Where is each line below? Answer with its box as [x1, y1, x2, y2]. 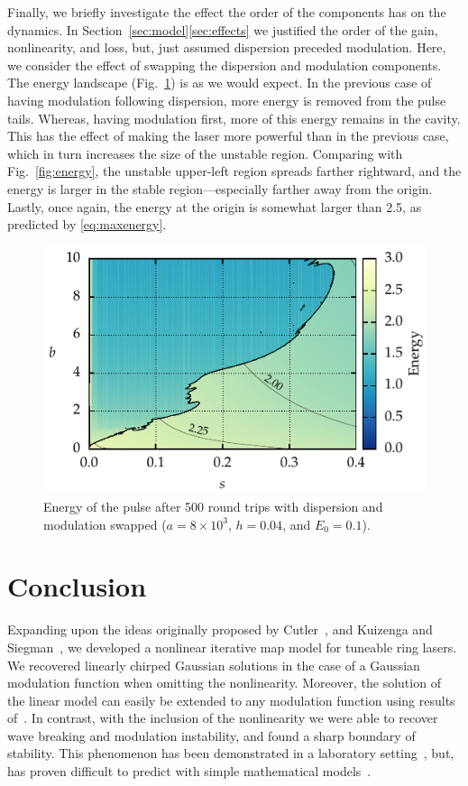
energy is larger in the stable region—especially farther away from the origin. [7, 179, 433, 198]
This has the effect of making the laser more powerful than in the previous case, [7, 126, 449, 145]
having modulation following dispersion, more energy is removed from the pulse [7, 90, 446, 109]
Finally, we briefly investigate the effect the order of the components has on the [7, 3, 446, 21]
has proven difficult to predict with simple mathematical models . [7, 762, 372, 781]
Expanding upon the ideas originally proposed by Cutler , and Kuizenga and [7, 620, 433, 639]
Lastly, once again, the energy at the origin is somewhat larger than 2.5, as [7, 197, 422, 216]
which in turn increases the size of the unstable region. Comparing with [7, 143, 403, 162]
